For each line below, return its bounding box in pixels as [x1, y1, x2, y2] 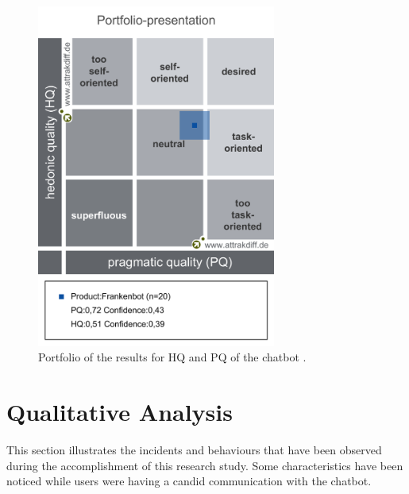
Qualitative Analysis [6, 396, 233, 427]
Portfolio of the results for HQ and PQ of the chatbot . [38, 349, 307, 365]
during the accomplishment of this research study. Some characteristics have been [6, 457, 403, 473]
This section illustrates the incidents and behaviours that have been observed [6, 441, 382, 457]
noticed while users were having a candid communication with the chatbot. [6, 473, 372, 489]
